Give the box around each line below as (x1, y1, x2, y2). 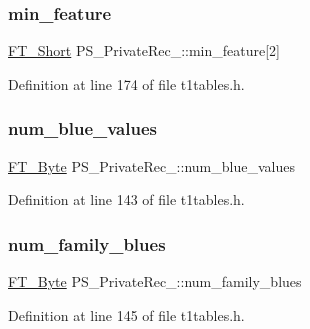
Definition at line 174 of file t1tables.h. (8, 73, 245, 94)
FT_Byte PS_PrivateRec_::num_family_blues (8, 271, 302, 292)
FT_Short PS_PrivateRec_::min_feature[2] (8, 40, 281, 61)
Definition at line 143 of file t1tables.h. (8, 189, 245, 210)
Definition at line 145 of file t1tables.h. (8, 304, 245, 325)
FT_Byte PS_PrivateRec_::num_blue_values (8, 155, 295, 176)
